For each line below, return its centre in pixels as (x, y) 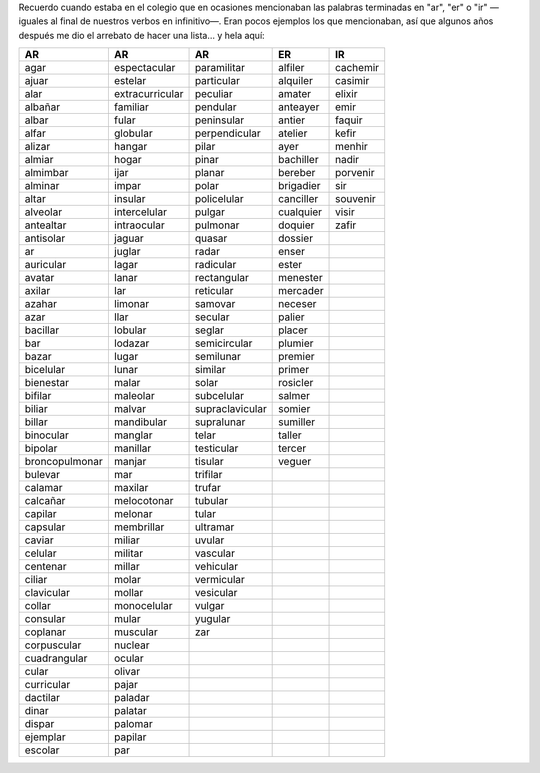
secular (212, 317)
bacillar (42, 330)
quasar (211, 238)
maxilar (131, 488)
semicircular (223, 343)
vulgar (209, 606)
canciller (298, 199)
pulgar (209, 212)
